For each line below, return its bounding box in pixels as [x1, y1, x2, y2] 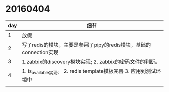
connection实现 [22, 49, 59, 56]
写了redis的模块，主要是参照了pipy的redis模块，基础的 [22, 41, 151, 48]
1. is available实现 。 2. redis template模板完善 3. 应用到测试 [22, 67, 156, 76]
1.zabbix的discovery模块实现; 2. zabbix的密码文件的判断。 [22, 58, 160, 65]
